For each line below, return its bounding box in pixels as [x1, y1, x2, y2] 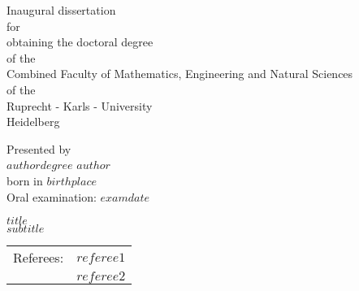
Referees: [13, 248, 64, 267]
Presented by [6, 140, 71, 157]
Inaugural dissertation [6, 2, 116, 18]
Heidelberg [6, 113, 60, 130]
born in [6, 172, 43, 189]
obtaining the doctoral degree [6, 33, 154, 50]
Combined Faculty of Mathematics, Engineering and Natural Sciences [6, 65, 353, 82]
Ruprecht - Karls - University [6, 97, 153, 114]
